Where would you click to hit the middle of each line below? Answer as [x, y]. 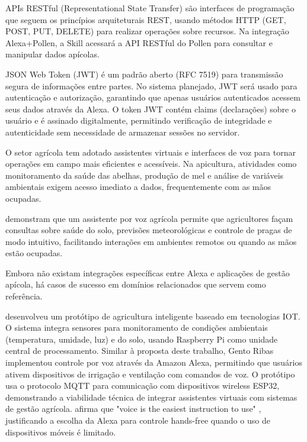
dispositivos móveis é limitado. [61, 432]
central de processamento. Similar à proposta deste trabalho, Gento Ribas [140, 351]
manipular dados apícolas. [52, 54]
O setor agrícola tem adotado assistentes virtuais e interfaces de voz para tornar [151, 152]
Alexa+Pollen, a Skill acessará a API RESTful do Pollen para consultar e [139, 42]
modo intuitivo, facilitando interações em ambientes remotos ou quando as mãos [151, 241]
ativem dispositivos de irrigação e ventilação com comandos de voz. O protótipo [150, 374]
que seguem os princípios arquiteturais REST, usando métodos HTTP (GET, [146, 19]
